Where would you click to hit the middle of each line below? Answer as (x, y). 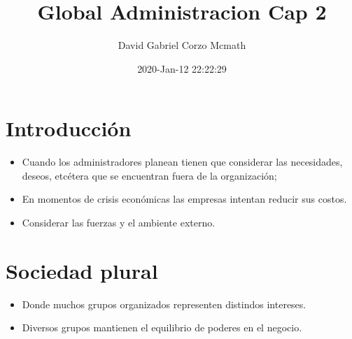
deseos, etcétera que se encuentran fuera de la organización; (149, 175)
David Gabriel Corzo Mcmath (182, 45)
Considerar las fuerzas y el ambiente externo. (119, 223)
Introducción (69, 128)
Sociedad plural (82, 270)
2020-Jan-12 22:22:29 (182, 68)
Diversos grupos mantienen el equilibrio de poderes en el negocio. (162, 327)
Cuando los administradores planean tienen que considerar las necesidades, (182, 162)
